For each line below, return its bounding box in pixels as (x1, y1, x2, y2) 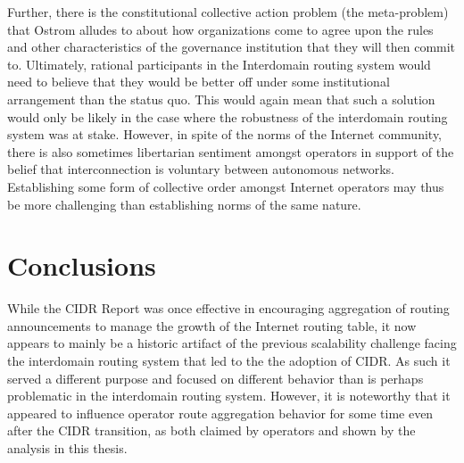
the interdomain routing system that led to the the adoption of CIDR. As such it (7, 351, 451, 370)
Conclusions (7, 247, 156, 284)
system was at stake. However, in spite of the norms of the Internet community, (7, 125, 443, 144)
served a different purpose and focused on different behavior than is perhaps (7, 368, 424, 387)
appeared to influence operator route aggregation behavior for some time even (7, 403, 434, 422)
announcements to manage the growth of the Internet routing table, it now (7, 316, 417, 335)
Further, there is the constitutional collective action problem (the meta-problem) (7, 3, 449, 21)
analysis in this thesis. (7, 439, 128, 457)
